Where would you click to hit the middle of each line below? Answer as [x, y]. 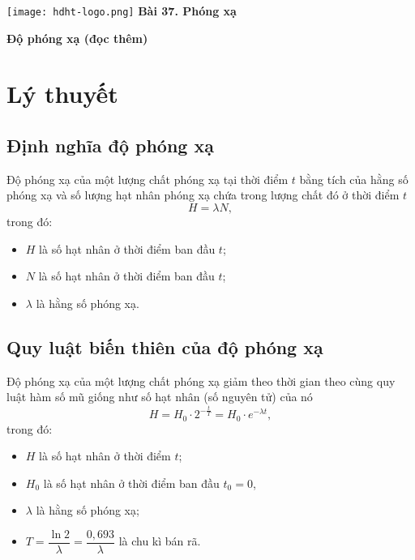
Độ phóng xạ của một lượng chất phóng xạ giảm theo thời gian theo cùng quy [201, 380]
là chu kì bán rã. [160, 541]
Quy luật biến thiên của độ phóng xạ [165, 346]
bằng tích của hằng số [354, 179]
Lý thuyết [62, 94]
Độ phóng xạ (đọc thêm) [77, 38]
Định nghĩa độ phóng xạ [110, 145]
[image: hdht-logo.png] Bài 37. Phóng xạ [122, 11]
